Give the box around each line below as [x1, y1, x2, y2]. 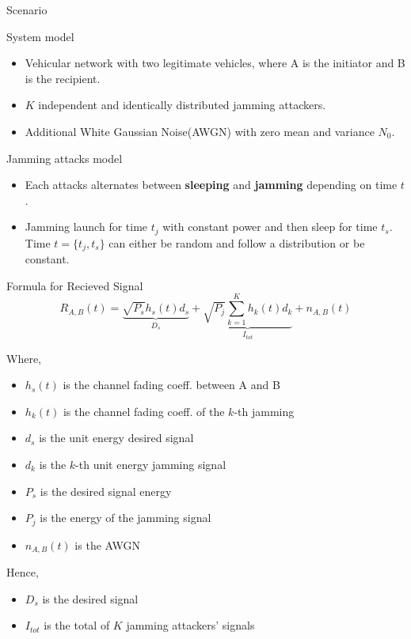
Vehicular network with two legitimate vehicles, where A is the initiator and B [25, 55, 405, 71]
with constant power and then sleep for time [162, 218, 378, 235]
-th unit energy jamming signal [75, 456, 226, 473]
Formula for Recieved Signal [6, 277, 143, 293]
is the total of [44, 617, 110, 633]
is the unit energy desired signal [39, 429, 194, 446]
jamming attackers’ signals [126, 617, 255, 633]
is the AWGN [74, 536, 140, 553]
